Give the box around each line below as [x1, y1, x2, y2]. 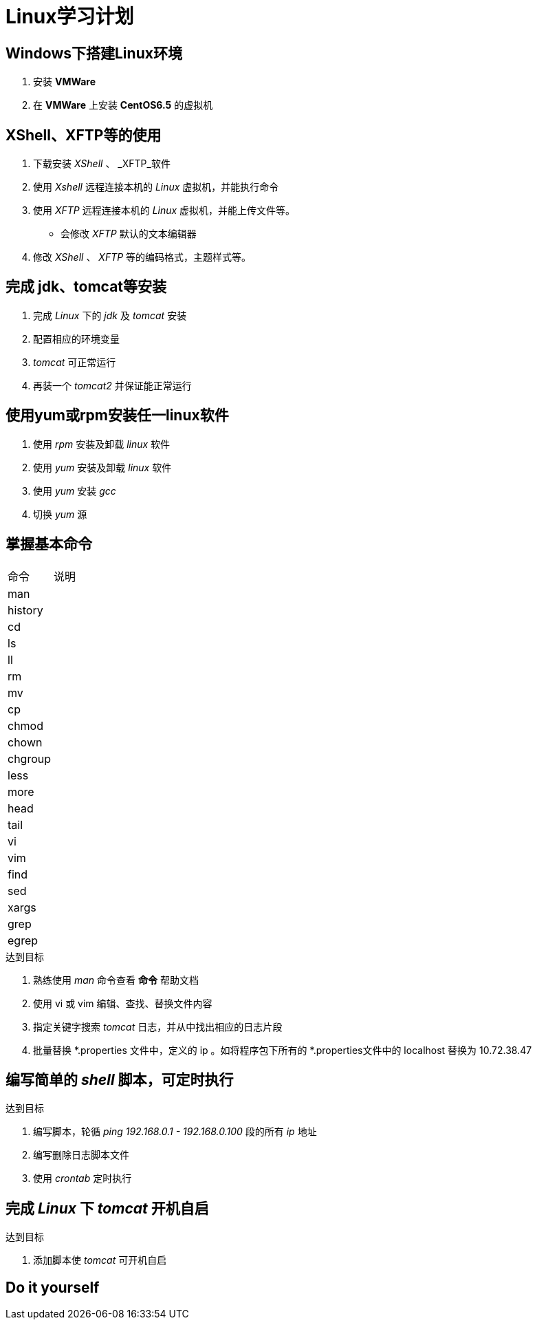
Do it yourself [6, 1278, 100, 1296]
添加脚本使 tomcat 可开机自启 [33, 1254, 167, 1267]
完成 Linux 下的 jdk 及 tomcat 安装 [33, 309, 187, 321]
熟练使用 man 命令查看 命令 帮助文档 [33, 973, 199, 986]
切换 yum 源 [33, 508, 87, 520]
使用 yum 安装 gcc [33, 484, 116, 497]
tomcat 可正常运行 [33, 356, 116, 368]
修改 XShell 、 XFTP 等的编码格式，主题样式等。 [33, 251, 252, 263]
